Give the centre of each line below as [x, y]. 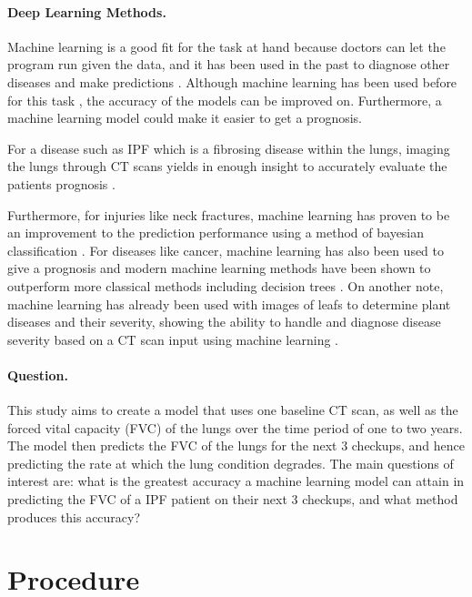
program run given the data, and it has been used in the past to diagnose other [229, 64]
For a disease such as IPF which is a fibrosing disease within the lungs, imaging [229, 148]
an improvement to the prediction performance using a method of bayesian [216, 233]
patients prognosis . [61, 183]
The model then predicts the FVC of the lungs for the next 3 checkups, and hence [236, 445]
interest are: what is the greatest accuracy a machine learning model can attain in [236, 481]
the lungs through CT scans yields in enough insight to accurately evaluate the [227, 166]
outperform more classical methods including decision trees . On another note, [226, 285]
